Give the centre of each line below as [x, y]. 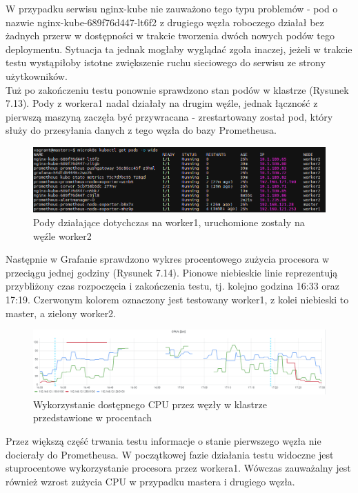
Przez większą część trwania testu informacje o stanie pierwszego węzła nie [163, 440]
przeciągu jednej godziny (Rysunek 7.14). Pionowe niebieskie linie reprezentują [172, 272]
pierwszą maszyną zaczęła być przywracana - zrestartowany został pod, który [169, 116]
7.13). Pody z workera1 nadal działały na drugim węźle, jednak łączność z [162, 103]
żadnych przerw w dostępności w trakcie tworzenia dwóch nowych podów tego [170, 36]
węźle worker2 [62, 235]
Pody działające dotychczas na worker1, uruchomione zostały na [169, 222]
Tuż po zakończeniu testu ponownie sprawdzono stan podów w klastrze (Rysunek [177, 89]
